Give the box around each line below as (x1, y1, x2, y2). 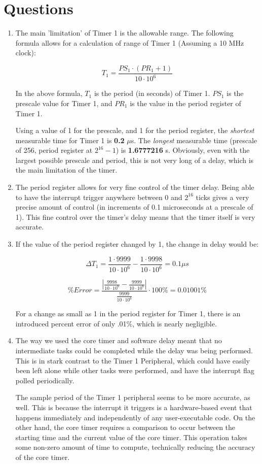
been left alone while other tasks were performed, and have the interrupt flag (15, 365, 254, 376)
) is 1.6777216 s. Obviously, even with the (116, 145, 250, 155)
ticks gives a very (196, 191, 249, 202)
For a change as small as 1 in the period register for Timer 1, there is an (15, 308, 241, 319)
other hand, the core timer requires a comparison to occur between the (15, 422, 236, 433)
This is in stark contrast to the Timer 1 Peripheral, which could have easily (15, 355, 250, 366)
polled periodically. (15, 375, 74, 385)
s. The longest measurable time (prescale (131, 135, 257, 145)
